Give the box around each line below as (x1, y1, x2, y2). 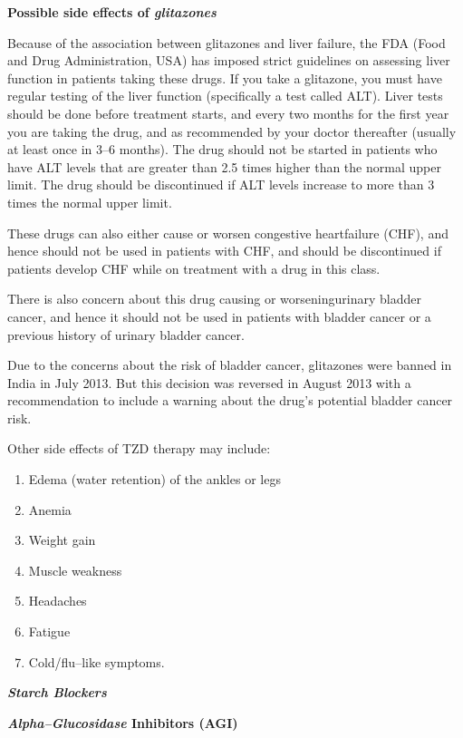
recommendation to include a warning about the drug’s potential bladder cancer (7, 391, 453, 410)
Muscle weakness (28, 560, 122, 579)
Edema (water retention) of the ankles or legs (28, 470, 281, 489)
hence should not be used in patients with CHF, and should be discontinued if (7, 241, 441, 260)
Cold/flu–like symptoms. (28, 652, 165, 671)
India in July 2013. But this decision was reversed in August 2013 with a (7, 373, 411, 392)
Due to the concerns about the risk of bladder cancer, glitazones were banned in (7, 355, 452, 374)
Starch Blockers (7, 683, 107, 702)
